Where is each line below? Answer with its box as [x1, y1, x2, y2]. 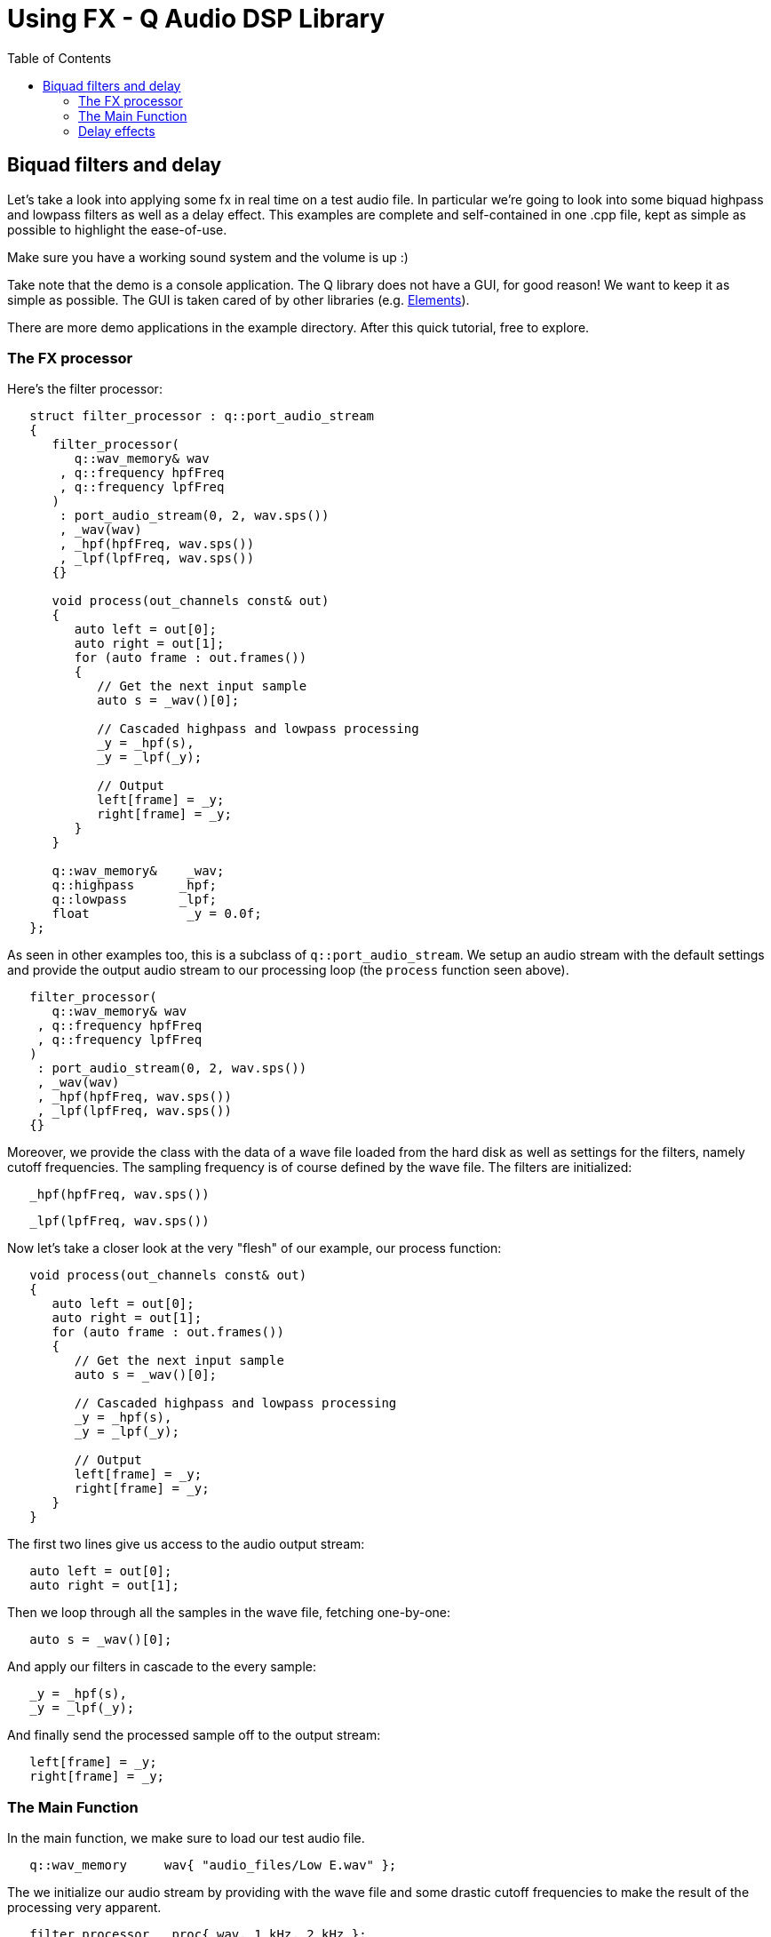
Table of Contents [7, 50, 112, 66]
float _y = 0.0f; [52, 906, 262, 921]
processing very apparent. [7, 1900, 162, 1916]
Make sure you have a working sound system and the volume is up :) [7, 249, 409, 265]
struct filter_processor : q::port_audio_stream [29, 409, 375, 424]
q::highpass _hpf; [52, 878, 218, 893]
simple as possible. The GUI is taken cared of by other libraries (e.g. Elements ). [7, 291, 470, 307]
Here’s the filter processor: [7, 381, 163, 397]
